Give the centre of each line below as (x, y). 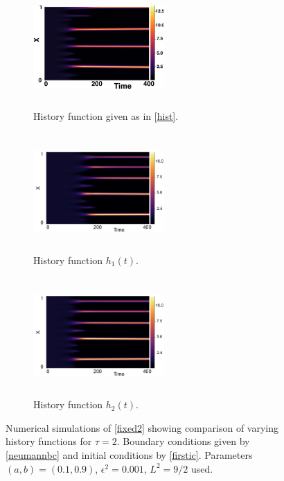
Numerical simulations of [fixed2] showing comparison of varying (142, 427)
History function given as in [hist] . (106, 115)
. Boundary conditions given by (183, 441)
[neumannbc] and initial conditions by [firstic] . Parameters (129, 454)
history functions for (49, 441)
